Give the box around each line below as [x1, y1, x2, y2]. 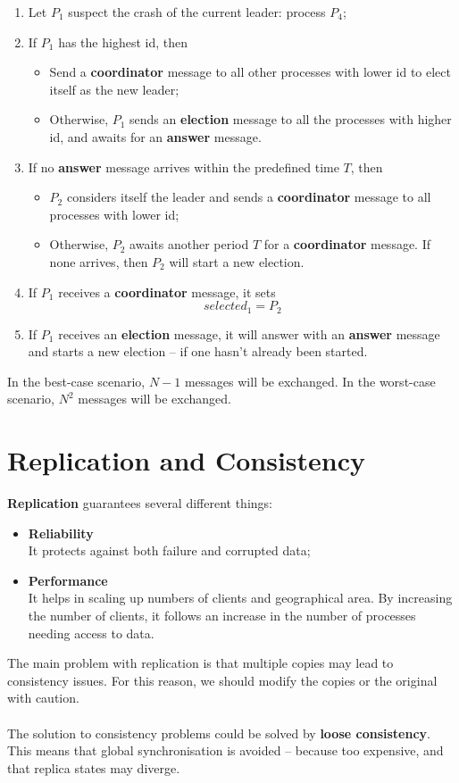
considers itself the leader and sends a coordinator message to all [66, 187, 431, 206]
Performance [28, 571, 108, 589]
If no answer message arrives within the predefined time [28, 157, 339, 176]
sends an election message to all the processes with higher [129, 110, 452, 129]
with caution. [7, 688, 79, 707]
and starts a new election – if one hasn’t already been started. [28, 342, 368, 361]
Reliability [28, 523, 94, 542]
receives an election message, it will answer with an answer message [58, 324, 440, 343]
